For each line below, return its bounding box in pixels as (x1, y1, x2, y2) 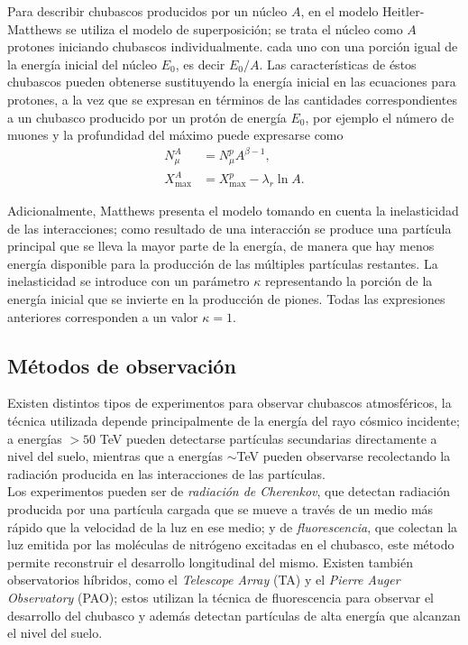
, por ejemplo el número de (305, 107, 454, 126)
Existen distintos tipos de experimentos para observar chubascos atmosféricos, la (7, 393, 452, 412)
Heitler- (382, 2, 425, 20)
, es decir (175, 54, 225, 73)
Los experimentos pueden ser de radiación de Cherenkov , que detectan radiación (7, 482, 450, 501)
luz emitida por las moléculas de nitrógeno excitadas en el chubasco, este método (7, 535, 454, 554)
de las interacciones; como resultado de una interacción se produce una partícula (7, 218, 452, 237)
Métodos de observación (7, 351, 236, 379)
